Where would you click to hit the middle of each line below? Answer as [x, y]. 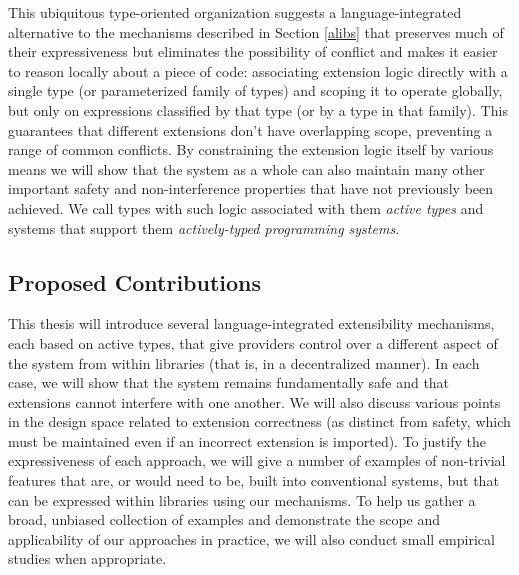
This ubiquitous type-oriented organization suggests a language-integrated [235, 12]
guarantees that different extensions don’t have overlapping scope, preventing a [250, 129]
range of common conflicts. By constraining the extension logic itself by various [251, 149]
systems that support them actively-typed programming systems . [204, 227]
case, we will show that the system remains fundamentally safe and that [229, 382]
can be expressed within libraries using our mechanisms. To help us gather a [242, 499]
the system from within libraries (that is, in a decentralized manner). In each [244, 362]
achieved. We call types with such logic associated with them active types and [246, 207]
